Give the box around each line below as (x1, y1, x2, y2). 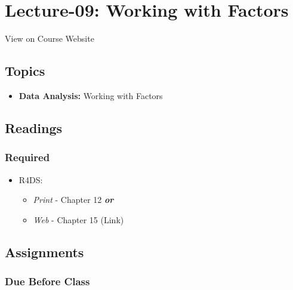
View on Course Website (5, 32, 94, 45)
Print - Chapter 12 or (33, 193, 114, 206)
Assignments (5, 242, 84, 261)
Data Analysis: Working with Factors (18, 89, 163, 101)
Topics (5, 61, 45, 80)
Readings (5, 118, 63, 137)
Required (5, 150, 50, 165)
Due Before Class (5, 274, 90, 288)
